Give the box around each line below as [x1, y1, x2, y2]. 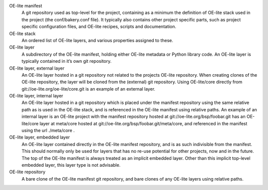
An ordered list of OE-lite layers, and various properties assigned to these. [21, 37, 173, 43]
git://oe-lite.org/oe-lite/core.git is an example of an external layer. [21, 86, 156, 92]
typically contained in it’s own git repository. [21, 58, 112, 64]
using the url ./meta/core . [21, 128, 75, 134]
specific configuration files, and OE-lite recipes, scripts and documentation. [21, 24, 176, 30]
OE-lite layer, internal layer [9, 93, 64, 99]
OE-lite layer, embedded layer [9, 134, 70, 141]
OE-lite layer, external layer [9, 65, 65, 71]
